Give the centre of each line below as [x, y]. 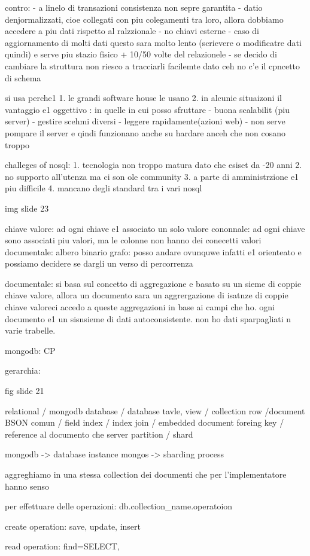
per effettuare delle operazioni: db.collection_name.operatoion [119, 506]
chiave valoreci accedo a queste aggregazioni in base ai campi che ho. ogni [140, 307]
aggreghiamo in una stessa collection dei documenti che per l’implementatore [146, 474]
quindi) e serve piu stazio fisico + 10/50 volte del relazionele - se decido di [141, 54]
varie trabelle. [30, 330]
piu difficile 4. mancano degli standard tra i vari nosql [104, 188]
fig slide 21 [25, 391]
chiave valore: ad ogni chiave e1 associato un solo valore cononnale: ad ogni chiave [155, 228]
